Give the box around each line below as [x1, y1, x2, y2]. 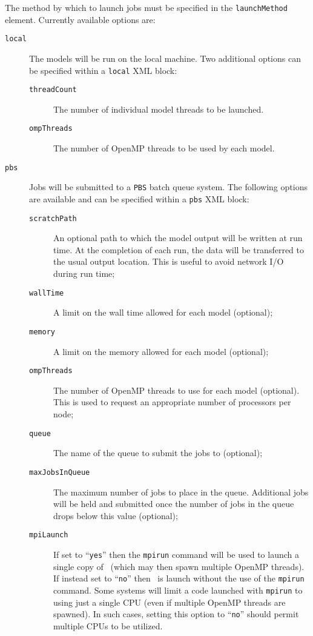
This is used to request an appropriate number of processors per [53, 396, 291, 408]
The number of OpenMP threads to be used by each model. [53, 142, 275, 154]
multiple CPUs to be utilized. [53, 619, 163, 632]
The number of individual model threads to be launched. [53, 102, 264, 115]
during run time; [53, 267, 115, 280]
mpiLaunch [29, 531, 68, 540]
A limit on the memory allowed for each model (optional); [53, 345, 269, 357]
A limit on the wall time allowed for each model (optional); [53, 306, 273, 319]
